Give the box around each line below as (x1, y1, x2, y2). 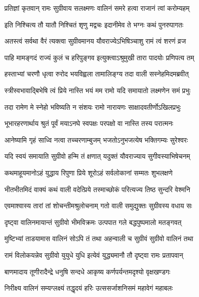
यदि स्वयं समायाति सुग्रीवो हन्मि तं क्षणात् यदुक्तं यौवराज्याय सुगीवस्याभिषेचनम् (4, 151, 190, 161)
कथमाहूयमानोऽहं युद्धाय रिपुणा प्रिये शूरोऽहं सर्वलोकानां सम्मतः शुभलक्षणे (4, 167, 173, 177)
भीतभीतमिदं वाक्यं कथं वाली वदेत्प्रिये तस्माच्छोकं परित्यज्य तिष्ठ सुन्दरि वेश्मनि (4, 184, 190, 194)
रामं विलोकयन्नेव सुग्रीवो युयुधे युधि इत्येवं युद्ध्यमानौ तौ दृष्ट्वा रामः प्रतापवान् (4, 249, 183, 260)
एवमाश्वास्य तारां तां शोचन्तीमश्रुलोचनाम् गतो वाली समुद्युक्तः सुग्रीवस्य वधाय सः (4, 200, 192, 211)
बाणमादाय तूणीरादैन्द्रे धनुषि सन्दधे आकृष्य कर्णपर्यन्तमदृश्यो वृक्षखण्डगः (4, 266, 171, 276)
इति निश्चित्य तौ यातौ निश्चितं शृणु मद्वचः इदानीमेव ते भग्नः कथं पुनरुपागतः (4, 19, 184, 29)
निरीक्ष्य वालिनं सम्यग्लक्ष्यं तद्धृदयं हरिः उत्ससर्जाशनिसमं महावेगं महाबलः (4, 283, 173, 293)
